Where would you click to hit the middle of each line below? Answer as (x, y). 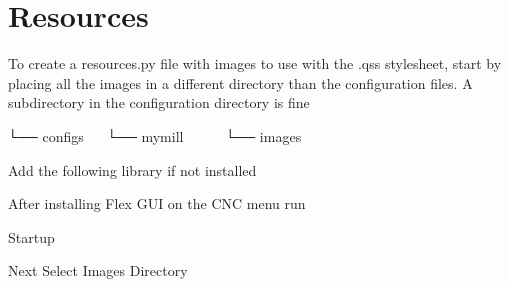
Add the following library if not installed (132, 169)
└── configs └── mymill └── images (155, 135)
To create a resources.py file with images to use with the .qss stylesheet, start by (255, 63)
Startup (31, 236)
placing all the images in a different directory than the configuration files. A (240, 82)
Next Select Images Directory (98, 270)
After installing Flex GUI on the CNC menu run (157, 203)
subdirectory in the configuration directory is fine (159, 102)
